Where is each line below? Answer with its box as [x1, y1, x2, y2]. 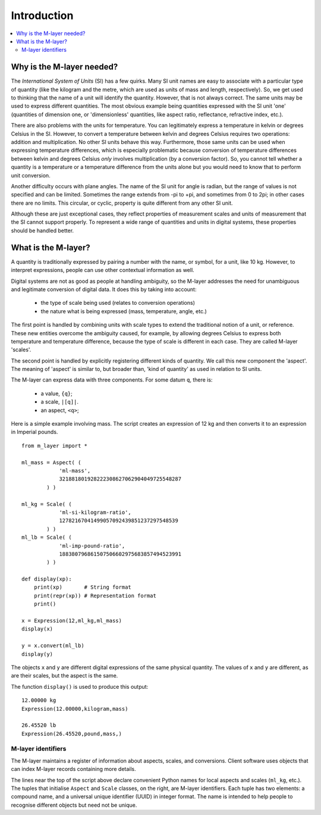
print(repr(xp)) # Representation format [33, 592, 157, 599]
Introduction [11, 9, 74, 22]
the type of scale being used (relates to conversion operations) [40, 299, 196, 307]
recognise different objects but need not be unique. [11, 801, 137, 808]
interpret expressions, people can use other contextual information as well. [11, 267, 194, 274]
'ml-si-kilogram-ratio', [59, 509, 132, 516]
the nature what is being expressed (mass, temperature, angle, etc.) [40, 307, 207, 315]
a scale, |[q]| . [40, 398, 78, 405]
